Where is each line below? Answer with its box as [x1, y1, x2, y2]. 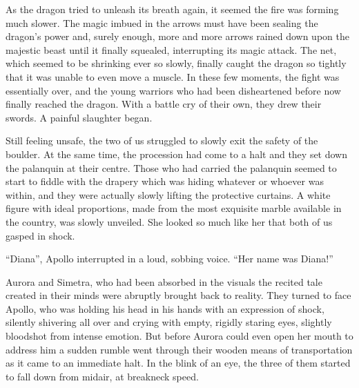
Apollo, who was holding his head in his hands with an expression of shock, [6, 301, 324, 316]
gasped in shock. [6, 228, 75, 242]
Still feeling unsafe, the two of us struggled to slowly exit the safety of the [6, 133, 318, 148]
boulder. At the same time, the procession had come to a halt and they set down [6, 146, 348, 161]
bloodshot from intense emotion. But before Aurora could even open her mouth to [6, 329, 353, 343]
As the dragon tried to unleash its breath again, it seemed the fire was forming [6, 2, 339, 16]
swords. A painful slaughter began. [6, 110, 153, 124]
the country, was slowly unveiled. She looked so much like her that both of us [6, 214, 333, 229]
